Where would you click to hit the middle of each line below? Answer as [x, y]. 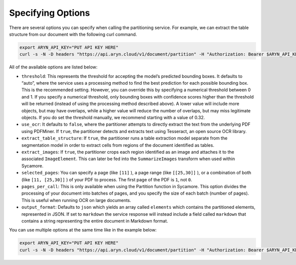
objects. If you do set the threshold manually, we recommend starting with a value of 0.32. [113, 118]
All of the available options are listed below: [53, 67]
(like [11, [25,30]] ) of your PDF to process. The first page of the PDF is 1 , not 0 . [107, 179]
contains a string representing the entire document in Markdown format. [95, 221]
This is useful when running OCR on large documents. [76, 200]
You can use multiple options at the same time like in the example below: [83, 230]
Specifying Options [50, 13]
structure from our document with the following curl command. [73, 34]
